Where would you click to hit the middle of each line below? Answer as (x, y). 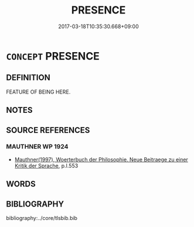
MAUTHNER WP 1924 (37, 147)
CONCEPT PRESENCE (53, 56)
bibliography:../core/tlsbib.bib (42, 218)
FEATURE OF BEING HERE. (38, 92)
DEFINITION (28, 78)
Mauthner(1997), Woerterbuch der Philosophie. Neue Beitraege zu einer (101, 159)
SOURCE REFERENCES (48, 130)
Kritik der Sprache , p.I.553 (46, 166)
